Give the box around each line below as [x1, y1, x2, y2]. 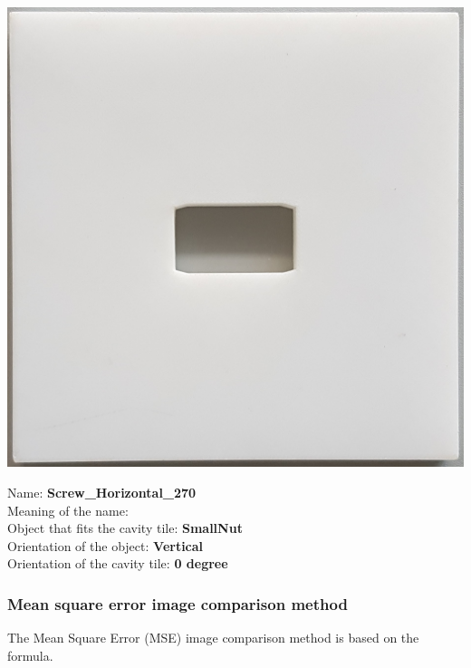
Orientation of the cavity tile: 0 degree [7, 554, 228, 573]
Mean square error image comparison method [7, 592, 348, 615]
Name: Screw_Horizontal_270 [7, 483, 197, 502]
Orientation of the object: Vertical [7, 536, 204, 555]
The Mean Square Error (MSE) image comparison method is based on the [7, 628, 419, 647]
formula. [7, 645, 53, 664]
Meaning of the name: [7, 500, 129, 519]
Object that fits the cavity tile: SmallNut [7, 518, 243, 537]
